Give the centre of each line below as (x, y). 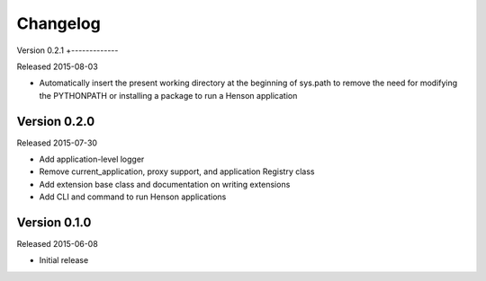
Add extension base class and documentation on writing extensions (165, 184)
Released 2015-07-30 (57, 143)
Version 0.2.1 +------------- (67, 50)
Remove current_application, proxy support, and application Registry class (177, 171)
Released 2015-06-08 (57, 244)
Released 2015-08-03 (57, 66)
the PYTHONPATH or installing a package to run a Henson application (168, 95)
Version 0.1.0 (54, 223)
